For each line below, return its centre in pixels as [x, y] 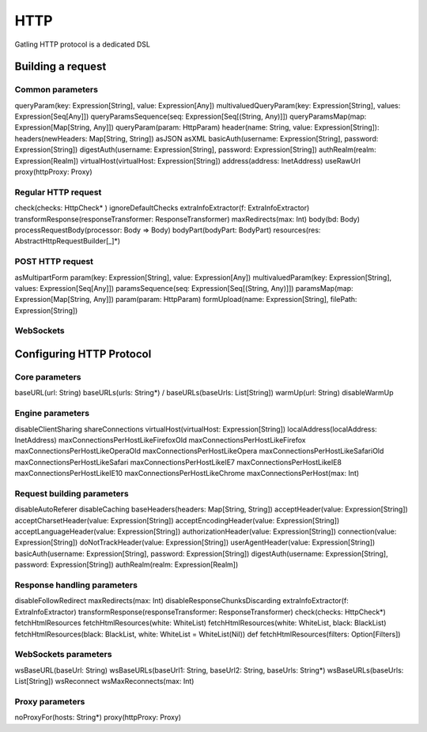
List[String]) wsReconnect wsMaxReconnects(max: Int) [104, 681]
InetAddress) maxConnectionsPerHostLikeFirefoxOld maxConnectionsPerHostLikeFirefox [160, 440]
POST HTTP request [54, 262]
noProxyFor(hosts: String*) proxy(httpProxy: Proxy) [98, 717]
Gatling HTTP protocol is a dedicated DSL [82, 44]
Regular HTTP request [58, 192]
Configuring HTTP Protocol [83, 355]
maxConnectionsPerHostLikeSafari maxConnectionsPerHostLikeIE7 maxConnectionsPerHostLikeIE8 [178, 462]
